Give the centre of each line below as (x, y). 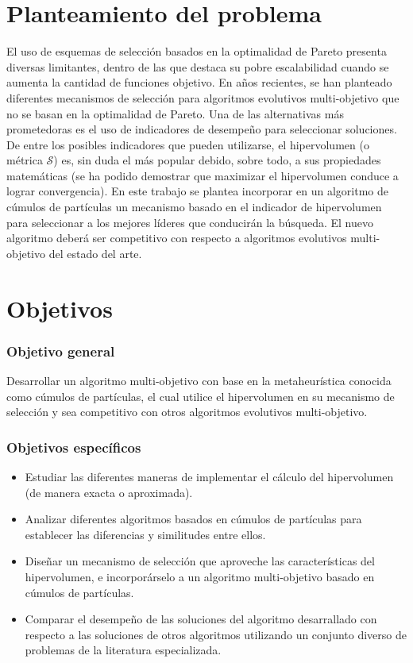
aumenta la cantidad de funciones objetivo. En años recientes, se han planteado (199, 82)
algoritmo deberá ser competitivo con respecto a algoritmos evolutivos (177, 238)
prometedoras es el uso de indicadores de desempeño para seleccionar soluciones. (202, 129)
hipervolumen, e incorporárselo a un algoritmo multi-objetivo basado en (200, 576)
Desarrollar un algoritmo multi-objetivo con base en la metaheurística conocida (199, 381)
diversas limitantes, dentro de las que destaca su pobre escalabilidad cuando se (198, 66)
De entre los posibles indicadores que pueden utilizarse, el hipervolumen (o (188, 144)
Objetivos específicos (74, 447)
